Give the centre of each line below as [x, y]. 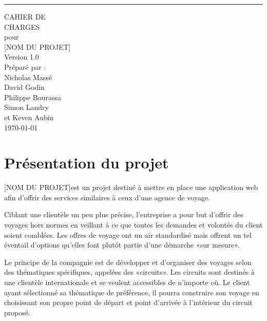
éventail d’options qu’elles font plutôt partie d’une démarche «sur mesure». [122, 245]
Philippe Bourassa [33, 97]
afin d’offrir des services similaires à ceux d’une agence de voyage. [107, 197]
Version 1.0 [22, 57]
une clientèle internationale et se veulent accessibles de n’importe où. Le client [127, 282]
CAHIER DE [25, 16]
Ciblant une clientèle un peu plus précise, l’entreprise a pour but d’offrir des [124, 214]
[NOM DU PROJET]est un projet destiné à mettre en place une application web [131, 187]
